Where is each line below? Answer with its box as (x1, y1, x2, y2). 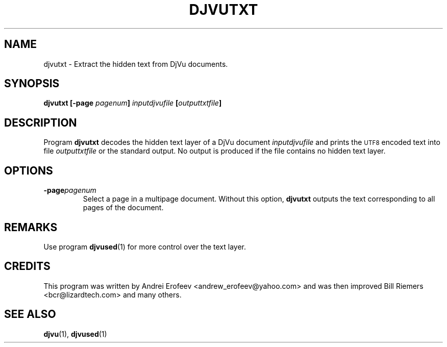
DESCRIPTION (4, 116, 77, 129)
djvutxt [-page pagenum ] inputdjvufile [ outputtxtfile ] (43, 98, 222, 108)
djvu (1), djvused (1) (43, 329, 107, 338)
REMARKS (4, 220, 58, 234)
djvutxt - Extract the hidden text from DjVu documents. (43, 59, 228, 68)
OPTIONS (4, 164, 53, 177)
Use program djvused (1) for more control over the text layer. (43, 242, 246, 251)
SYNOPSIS (4, 77, 60, 90)
